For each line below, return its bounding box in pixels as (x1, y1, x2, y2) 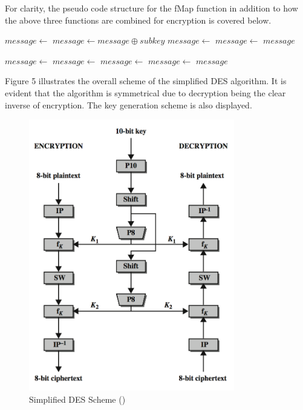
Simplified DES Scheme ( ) (29, 392, 126, 405)
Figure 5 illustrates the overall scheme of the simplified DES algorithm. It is (5, 74, 287, 87)
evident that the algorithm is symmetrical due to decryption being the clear (5, 86, 286, 99)
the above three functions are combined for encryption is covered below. (5, 13, 272, 26)
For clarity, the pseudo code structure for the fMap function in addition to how (5, 2, 298, 14)
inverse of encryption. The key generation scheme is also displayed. (5, 98, 252, 111)
